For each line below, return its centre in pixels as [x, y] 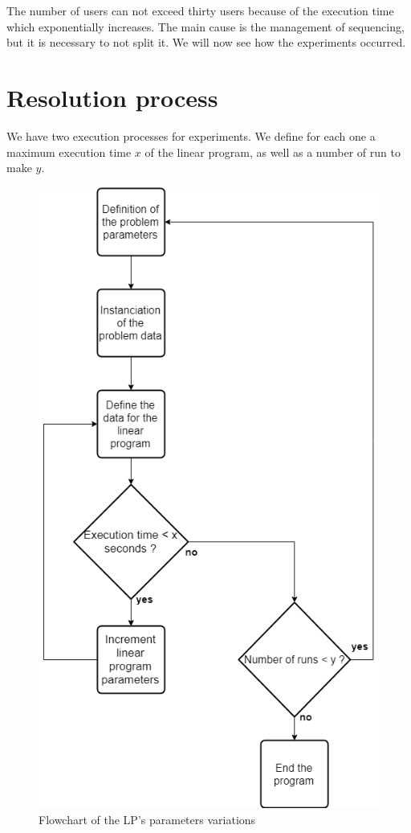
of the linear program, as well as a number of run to [273, 152]
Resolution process [112, 97]
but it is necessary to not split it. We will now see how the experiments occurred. [206, 42]
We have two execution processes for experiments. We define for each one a [191, 135]
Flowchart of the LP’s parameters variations [147, 819]
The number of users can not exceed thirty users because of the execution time [200, 10]
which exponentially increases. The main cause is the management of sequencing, [205, 26]
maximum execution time [69, 152]
